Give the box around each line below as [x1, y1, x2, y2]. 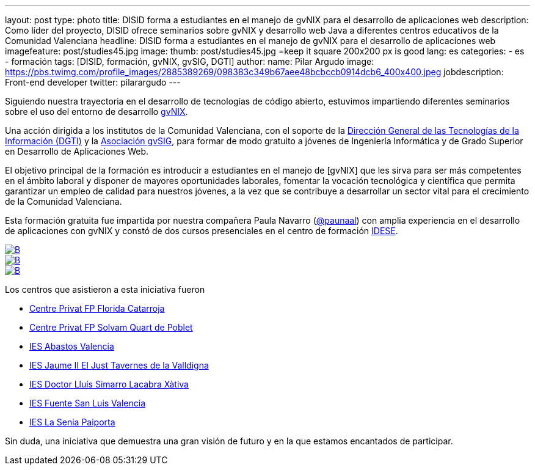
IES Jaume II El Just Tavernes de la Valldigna [29, 360, 209, 370]
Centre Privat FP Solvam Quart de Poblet [29, 322, 193, 332]
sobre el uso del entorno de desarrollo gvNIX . [5, 106, 188, 117]
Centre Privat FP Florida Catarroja [29, 303, 165, 314]
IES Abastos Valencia [29, 341, 114, 351]
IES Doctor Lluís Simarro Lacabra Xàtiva [29, 379, 189, 389]
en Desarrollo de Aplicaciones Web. [5, 146, 148, 156]
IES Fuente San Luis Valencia [29, 398, 145, 408]
